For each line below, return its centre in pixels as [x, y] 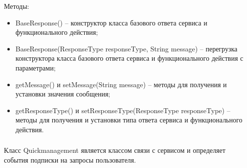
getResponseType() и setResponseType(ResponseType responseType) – [123, 110]
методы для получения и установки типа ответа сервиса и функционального [129, 120]
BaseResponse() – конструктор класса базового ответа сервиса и [111, 22]
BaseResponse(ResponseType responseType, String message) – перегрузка [126, 48]
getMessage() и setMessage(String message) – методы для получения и [121, 84]
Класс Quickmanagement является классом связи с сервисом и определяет [115, 150]
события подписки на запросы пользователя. [70, 160]
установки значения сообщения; [63, 94]
